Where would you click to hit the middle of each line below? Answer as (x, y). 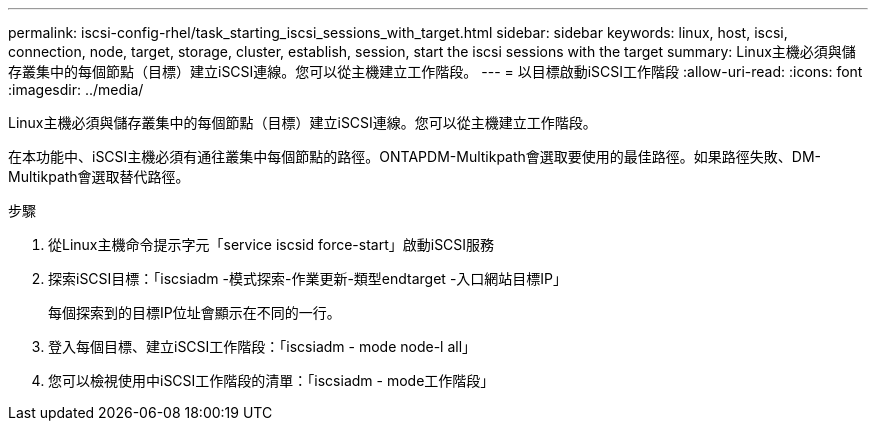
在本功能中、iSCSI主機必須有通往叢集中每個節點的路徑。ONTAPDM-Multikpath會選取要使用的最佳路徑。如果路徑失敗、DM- (415, 156)
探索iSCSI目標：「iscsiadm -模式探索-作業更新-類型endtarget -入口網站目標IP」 (308, 278)
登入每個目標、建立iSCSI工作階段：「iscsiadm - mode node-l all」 (262, 346)
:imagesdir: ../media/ (76, 89)
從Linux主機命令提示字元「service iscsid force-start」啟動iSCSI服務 (271, 244)
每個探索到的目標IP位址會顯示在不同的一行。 (194, 312)
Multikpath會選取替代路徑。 (99, 176)
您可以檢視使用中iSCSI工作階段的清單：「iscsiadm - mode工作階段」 (271, 380)
